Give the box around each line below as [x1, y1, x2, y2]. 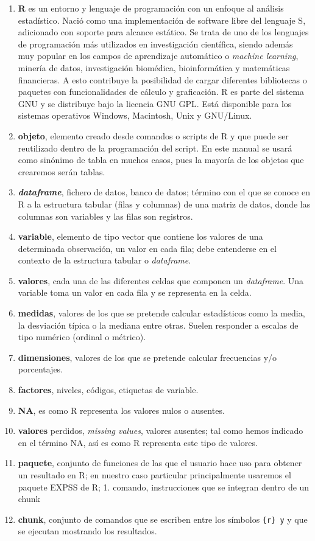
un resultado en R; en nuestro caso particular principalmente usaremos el [18, 469, 291, 481]
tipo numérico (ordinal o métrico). [18, 330, 146, 343]
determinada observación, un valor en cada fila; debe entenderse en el [18, 242, 277, 254]
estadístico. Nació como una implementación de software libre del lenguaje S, [18, 13, 306, 26]
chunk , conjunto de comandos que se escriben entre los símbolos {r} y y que [18, 512, 308, 525]
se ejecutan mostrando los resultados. [18, 525, 157, 537]
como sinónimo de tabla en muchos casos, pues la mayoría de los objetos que [18, 153, 304, 166]
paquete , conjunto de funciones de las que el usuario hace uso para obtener [18, 456, 302, 469]
